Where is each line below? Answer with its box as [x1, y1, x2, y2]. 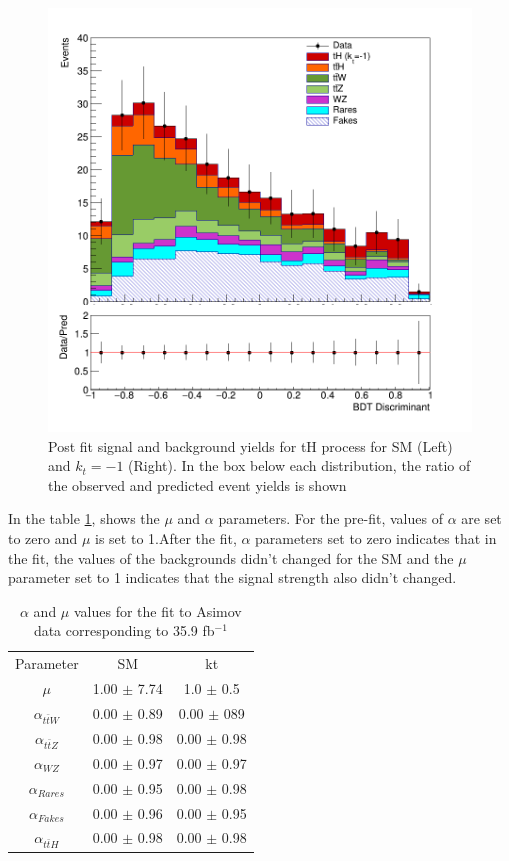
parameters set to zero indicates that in [255, 527, 497, 548]
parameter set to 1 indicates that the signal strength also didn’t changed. [8, 567, 457, 588]
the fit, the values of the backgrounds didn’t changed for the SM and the [8, 547, 454, 568]
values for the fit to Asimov [73, 600, 242, 621]
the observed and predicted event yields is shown [48, 474, 347, 495]
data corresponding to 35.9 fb [33, 620, 215, 641]
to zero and [8, 527, 78, 548]
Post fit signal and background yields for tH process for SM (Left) [48, 435, 453, 456]
